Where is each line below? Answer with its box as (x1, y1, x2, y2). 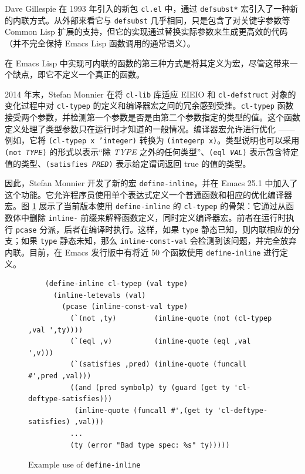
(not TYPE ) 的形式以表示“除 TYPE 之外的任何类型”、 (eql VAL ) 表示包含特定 (5, 145, 299, 157)
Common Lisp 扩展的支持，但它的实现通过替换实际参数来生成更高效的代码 (5, 25, 288, 38)
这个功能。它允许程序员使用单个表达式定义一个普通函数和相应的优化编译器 (5, 188, 292, 200)
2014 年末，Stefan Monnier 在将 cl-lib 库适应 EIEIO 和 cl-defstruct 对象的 (5, 88, 296, 100)
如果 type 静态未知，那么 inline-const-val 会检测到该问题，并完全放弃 (21, 234, 297, 247)
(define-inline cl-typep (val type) (45, 280, 188, 288)
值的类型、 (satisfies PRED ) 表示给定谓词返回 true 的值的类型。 (5, 157, 251, 169)
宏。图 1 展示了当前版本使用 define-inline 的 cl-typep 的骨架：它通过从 (5, 200, 286, 212)
